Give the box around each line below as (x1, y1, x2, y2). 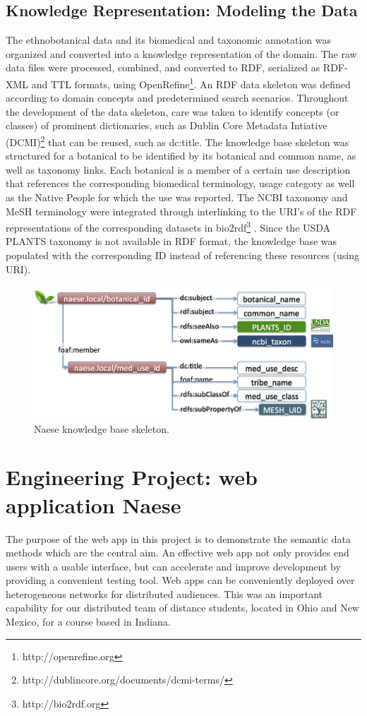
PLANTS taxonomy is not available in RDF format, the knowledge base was (6, 234, 337, 249)
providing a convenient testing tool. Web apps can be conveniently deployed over (6, 573, 355, 587)
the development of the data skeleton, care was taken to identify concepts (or (6, 104, 339, 119)
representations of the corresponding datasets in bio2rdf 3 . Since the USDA (6, 218, 331, 234)
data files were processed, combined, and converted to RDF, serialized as (6, 60, 320, 75)
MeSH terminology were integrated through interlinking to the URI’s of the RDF (6, 203, 357, 218)
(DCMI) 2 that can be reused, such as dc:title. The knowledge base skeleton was (6, 133, 349, 149)
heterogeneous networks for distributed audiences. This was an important (6, 586, 323, 601)
